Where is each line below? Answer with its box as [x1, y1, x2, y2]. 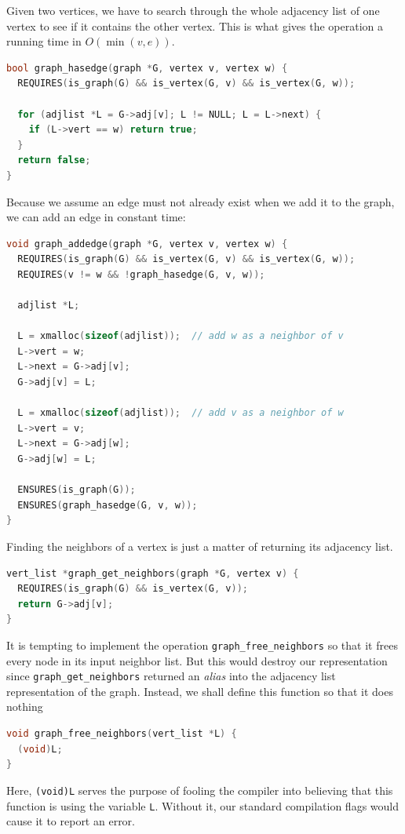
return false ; [17, 155, 91, 166]
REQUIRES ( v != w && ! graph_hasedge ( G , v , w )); [17, 268, 265, 280]
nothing [6, 698, 43, 715]
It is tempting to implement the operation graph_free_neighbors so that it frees [6, 636, 398, 653]
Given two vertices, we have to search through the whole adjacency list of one [6, 2, 380, 18]
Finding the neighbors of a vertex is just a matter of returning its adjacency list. [6, 538, 393, 554]
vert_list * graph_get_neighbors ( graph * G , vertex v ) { [6, 567, 299, 579]
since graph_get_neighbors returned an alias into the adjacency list [6, 668, 336, 684]
